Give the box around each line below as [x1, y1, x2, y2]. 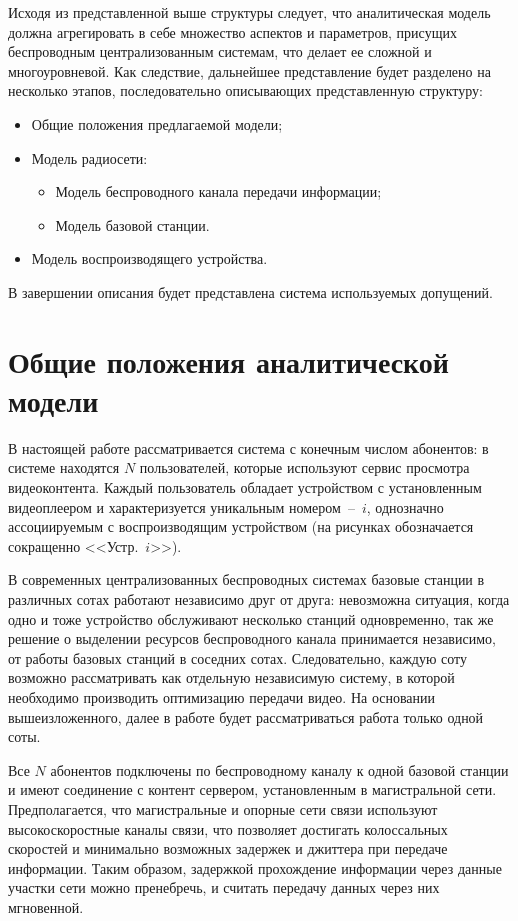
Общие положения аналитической [8, 340, 449, 381]
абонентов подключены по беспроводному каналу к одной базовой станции [50, 759, 509, 780]
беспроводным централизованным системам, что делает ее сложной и [8, 41, 432, 62]
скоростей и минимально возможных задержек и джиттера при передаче [8, 838, 448, 859]
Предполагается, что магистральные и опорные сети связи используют [8, 798, 438, 819]
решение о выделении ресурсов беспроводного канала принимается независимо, [8, 628, 496, 649]
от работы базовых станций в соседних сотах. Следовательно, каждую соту [8, 647, 468, 668]
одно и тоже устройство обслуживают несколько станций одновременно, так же [8, 608, 494, 629]
